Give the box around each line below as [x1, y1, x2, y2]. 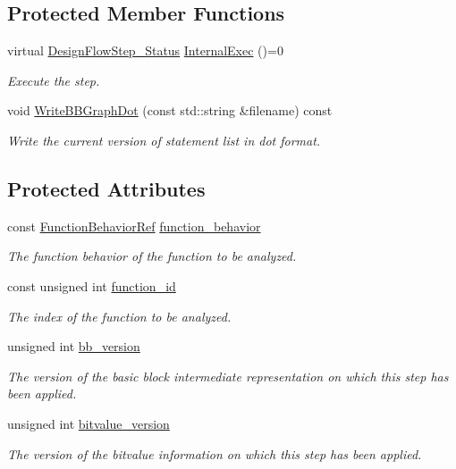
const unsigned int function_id [7, 276, 176, 295]
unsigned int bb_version [7, 337, 140, 356]
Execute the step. [7, 71, 100, 89]
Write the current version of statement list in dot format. [7, 130, 321, 149]
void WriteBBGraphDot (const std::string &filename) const [7, 101, 333, 120]
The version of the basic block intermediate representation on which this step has [7, 366, 449, 385]
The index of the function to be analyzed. [7, 306, 232, 325]
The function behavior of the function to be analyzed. [7, 247, 297, 265]
